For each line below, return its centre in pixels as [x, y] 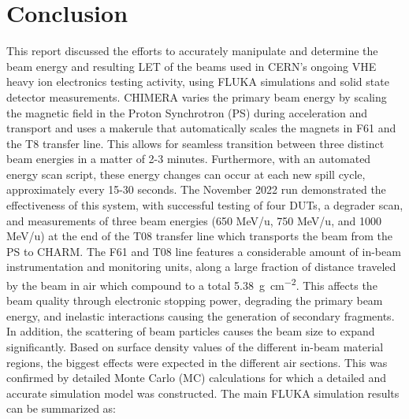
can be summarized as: [61, 408]
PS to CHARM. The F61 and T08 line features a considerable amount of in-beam [204, 251]
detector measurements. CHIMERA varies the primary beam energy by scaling [197, 96]
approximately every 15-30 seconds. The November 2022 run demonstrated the [196, 189]
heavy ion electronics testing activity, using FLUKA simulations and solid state [198, 82]
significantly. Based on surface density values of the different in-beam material [195, 347]
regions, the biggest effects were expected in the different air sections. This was [197, 362]
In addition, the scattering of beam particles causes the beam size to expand [191, 331]
